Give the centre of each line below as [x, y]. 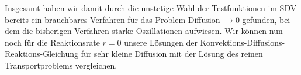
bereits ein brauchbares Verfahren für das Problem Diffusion [113, 19]
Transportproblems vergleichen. [61, 65]
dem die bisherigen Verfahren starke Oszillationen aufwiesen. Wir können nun [144, 31]
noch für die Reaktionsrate [52, 42]
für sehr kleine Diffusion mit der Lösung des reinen [172, 54]
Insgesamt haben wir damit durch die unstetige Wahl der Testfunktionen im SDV [151, 8]
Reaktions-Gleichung [41, 54]
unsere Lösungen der [161, 42]
